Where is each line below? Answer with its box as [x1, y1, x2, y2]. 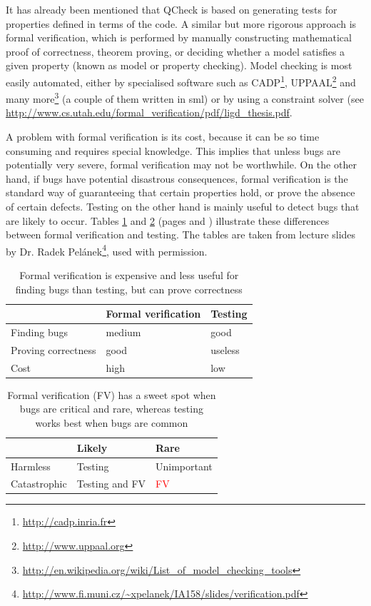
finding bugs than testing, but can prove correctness [15, 281, 243, 296]
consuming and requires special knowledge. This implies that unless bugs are [6, 143, 340, 158]
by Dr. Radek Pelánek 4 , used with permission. [6, 241, 208, 258]
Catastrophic [11, 476, 67, 491]
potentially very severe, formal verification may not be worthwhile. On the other [6, 157, 357, 172]
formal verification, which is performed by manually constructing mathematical [6, 30, 352, 45]
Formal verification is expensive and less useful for [19, 268, 239, 283]
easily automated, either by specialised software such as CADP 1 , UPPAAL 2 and [6, 72, 356, 89]
